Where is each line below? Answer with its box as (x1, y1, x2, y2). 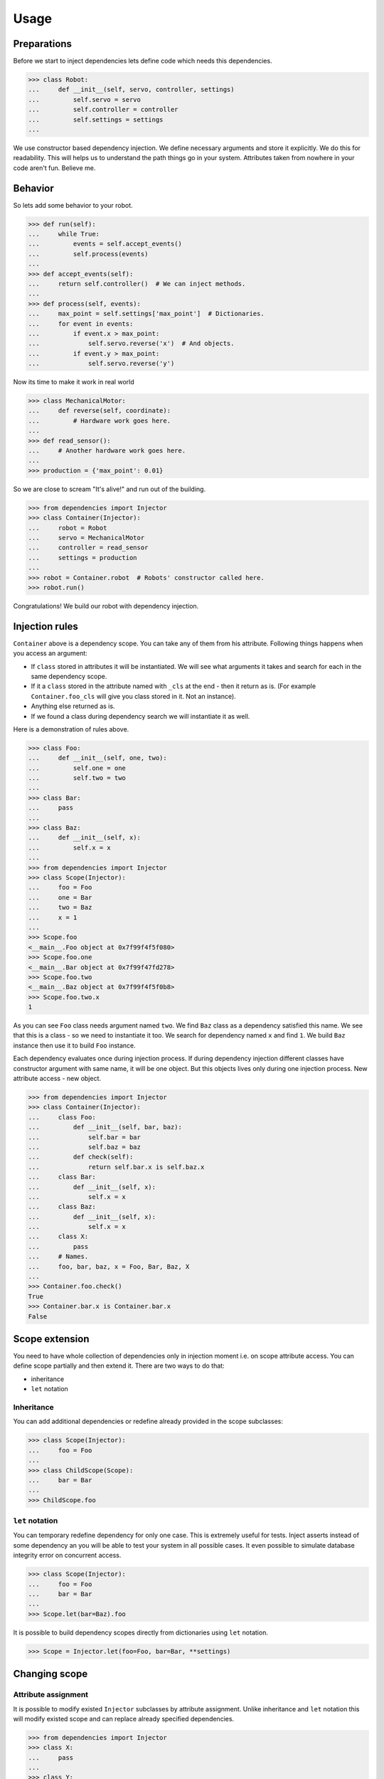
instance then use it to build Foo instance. (13, 1041, 137, 1050)
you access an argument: (13, 649, 88, 658)
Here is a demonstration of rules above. (13, 724, 129, 733)
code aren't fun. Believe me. (13, 164, 96, 172)
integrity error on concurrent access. (13, 1551, 122, 1560)
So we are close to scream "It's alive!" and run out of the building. (13, 485, 206, 493)
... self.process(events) (28, 250, 149, 258)
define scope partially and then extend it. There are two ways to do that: (13, 1361, 225, 1370)
